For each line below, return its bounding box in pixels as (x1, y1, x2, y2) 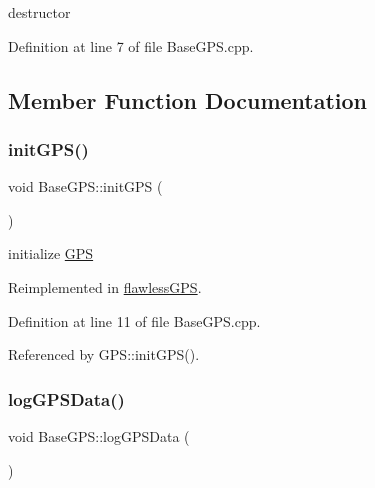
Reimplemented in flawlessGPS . (8, 276, 202, 297)
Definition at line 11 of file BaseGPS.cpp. (8, 310, 261, 331)
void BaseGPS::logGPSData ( (8, 425, 190, 446)
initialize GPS (8, 243, 94, 264)
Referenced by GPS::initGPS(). (8, 344, 200, 365)
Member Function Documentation (8, 84, 368, 115)
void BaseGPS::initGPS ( (8, 176, 163, 197)
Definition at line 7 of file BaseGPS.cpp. (8, 35, 254, 56)
